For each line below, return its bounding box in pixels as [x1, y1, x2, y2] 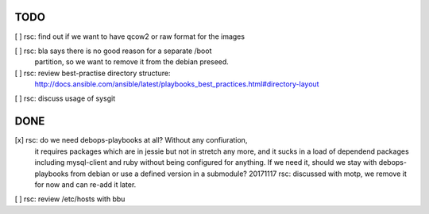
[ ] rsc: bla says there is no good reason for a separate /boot [14, 46, 212, 55]
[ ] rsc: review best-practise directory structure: [14, 68, 171, 78]
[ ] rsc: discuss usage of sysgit [14, 94, 115, 103]
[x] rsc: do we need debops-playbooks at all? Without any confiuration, [14, 136, 248, 145]
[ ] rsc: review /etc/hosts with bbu [14, 194, 126, 204]
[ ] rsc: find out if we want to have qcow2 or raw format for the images [14, 32, 245, 41]
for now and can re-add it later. [34, 179, 137, 189]
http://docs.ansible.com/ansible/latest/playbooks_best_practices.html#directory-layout [34, 79, 319, 89]
